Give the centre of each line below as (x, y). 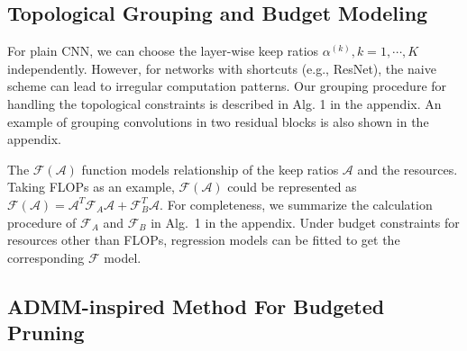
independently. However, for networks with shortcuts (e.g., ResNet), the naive (222, 68)
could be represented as (292, 187)
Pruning (46, 333)
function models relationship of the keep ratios (210, 169)
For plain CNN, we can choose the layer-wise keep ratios (163, 51)
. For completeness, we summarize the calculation (296, 204)
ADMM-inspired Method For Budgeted (196, 306)
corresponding (46, 257)
